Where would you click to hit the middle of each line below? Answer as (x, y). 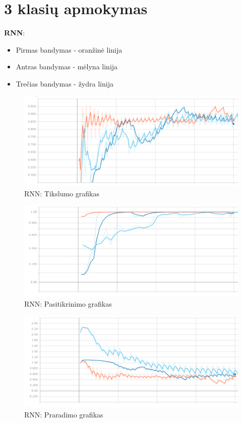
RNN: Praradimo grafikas (64, 414)
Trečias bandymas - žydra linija (65, 83)
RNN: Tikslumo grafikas (62, 193)
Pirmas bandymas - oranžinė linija (69, 49)
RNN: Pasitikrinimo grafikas (68, 303)
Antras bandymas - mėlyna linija (67, 67)
